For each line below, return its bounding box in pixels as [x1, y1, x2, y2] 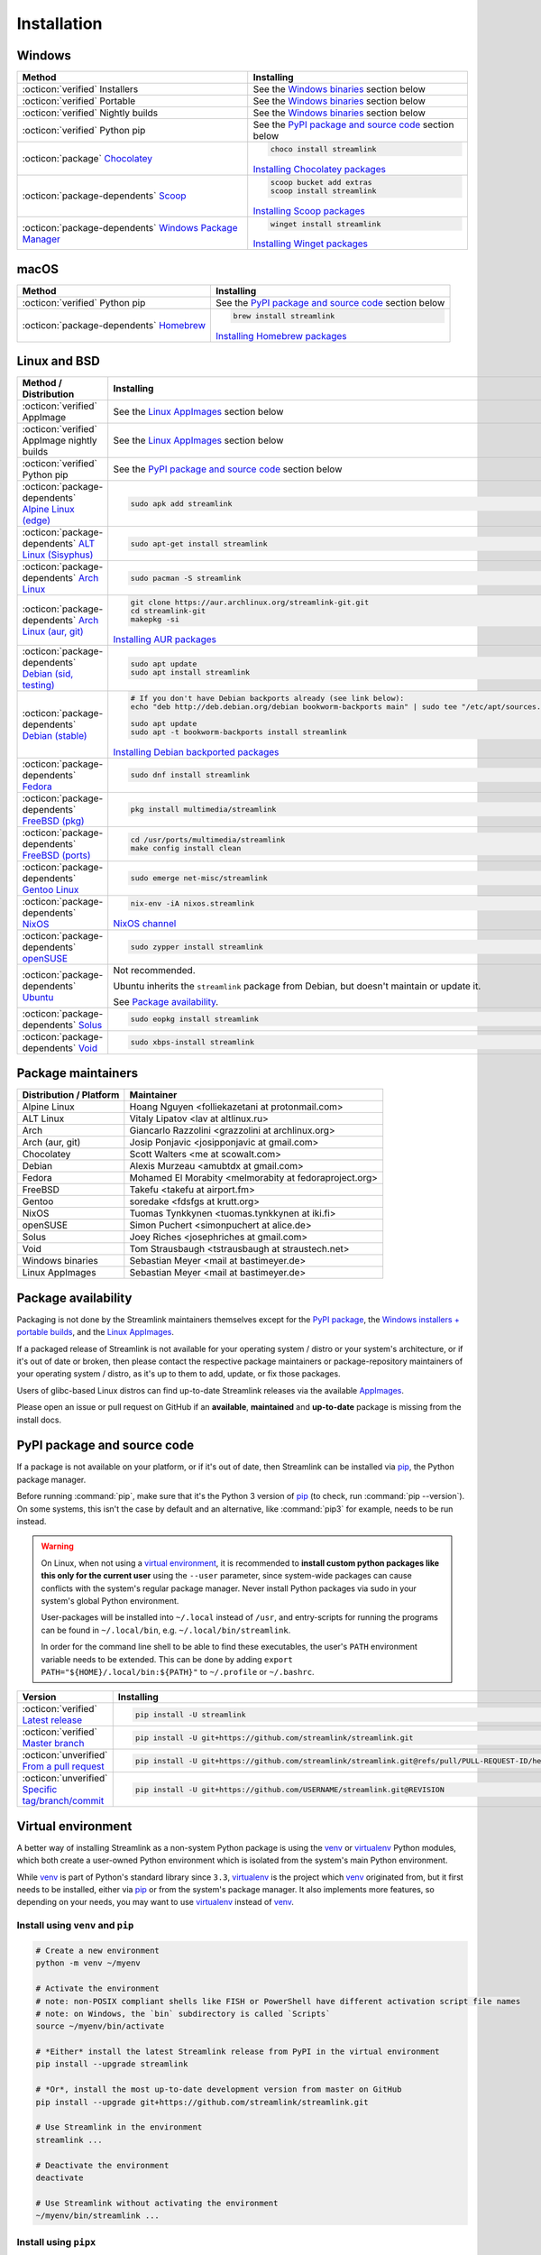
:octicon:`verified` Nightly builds [22, 106, 158, 119]
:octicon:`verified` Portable [22, 95, 136, 107]
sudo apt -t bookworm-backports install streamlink [130, 727, 347, 737]
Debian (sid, [22, 667, 74, 680]
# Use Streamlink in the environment [35, 2122, 203, 2132]
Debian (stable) [22, 729, 87, 741]
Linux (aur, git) [22, 625, 84, 638]
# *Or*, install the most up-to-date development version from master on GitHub [35, 2085, 402, 2094]
